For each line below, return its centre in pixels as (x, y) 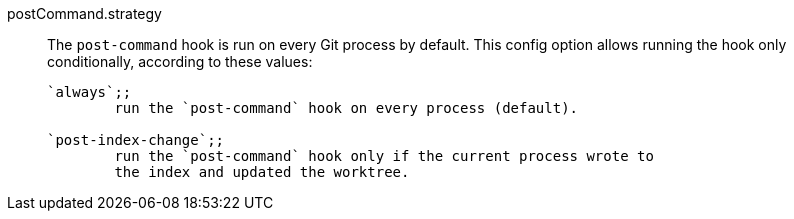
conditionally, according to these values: (180, 61)
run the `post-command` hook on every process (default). (346, 108)
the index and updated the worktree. (262, 172)
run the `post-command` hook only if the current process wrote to (384, 156)
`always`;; (89, 92)
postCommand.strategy (84, 13)
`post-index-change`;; (136, 140)
